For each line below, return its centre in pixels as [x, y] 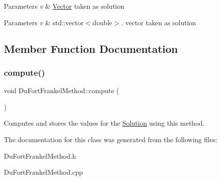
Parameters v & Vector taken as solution [64, 6]
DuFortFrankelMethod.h [40, 155]
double [103, 22]
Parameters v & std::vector [44, 22]
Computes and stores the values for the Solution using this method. [104, 123]
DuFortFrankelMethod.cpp [43, 172]
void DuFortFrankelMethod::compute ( [62, 90]
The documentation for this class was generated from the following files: [111, 139]
